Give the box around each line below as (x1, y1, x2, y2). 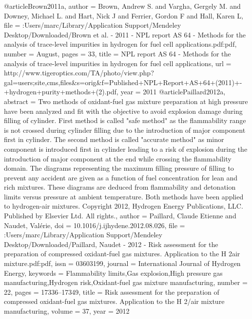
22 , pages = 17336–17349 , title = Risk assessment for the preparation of (4, 286, 219, 297)
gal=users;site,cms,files (4, 77, 72, 87)
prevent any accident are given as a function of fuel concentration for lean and (4, 172, 237, 182)
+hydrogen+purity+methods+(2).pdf (4, 87, 116, 97)
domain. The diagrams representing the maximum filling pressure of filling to (4, 163, 234, 173)
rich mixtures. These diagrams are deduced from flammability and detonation (4, 182, 236, 192)
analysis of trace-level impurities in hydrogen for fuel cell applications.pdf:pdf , (4, 39, 237, 49)
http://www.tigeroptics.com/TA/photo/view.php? (4, 68, 154, 78)
